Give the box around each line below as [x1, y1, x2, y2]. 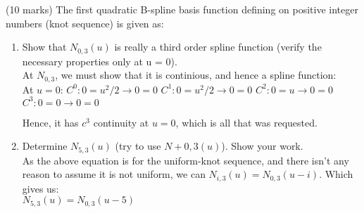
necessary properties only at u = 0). [22, 53, 177, 68]
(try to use [115, 138, 161, 153]
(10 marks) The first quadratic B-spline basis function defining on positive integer [6, 2, 358, 16]
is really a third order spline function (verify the [114, 39, 322, 54]
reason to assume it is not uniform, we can [22, 167, 206, 181]
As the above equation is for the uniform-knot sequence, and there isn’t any [22, 153, 349, 167]
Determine [22, 138, 68, 153]
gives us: [22, 181, 59, 195]
